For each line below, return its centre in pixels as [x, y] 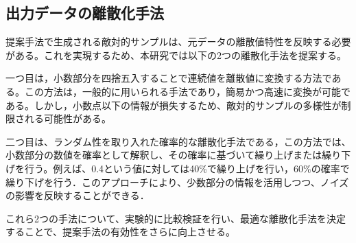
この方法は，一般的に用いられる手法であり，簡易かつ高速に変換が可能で [187, 91]
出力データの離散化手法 [85, 13]
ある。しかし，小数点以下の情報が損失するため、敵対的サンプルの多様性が [174, 105]
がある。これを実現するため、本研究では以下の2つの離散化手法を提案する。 [176, 55]
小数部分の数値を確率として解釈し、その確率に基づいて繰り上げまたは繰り [174, 155]
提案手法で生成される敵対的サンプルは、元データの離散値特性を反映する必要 [178, 42]
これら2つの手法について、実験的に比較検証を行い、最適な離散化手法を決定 [176, 218]
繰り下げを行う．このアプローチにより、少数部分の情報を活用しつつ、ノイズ [177, 182]
